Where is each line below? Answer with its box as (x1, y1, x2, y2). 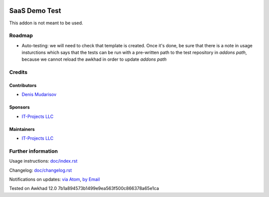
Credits (9, 69, 27, 76)
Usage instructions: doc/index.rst (9, 158, 78, 164)
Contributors (9, 83, 37, 88)
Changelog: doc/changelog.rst (9, 167, 72, 173)
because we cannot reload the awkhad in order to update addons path (21, 56, 167, 62)
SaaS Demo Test (9, 6, 61, 15)
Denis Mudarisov (21, 92, 57, 98)
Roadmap (9, 32, 33, 39)
